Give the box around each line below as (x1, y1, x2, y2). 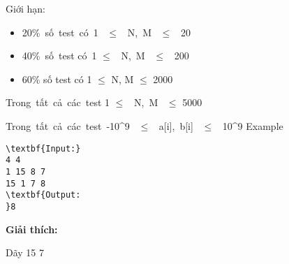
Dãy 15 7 (6, 245, 45, 260)
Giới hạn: (6, 1, 45, 15)
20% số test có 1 (22, 24, 98, 39)
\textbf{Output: (6, 190, 81, 200)
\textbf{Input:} (6, 143, 81, 154)
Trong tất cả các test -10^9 (6, 118, 130, 133)
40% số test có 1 (22, 48, 97, 63)
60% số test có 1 (22, 71, 92, 86)
